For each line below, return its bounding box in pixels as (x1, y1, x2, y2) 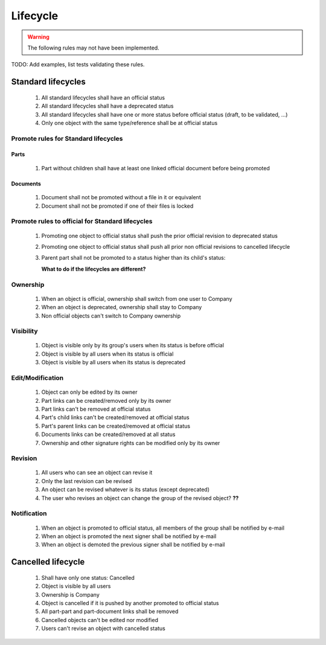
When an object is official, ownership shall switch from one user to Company (41, 295, 232, 302)
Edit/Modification (11, 374, 64, 382)
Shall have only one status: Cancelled (41, 574, 135, 581)
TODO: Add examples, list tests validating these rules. (11, 61, 145, 68)
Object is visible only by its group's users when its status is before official (41, 342, 225, 349)
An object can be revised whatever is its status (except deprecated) (41, 486, 210, 493)
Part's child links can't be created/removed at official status (41, 414, 190, 421)
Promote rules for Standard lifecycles (11, 134, 123, 143)
